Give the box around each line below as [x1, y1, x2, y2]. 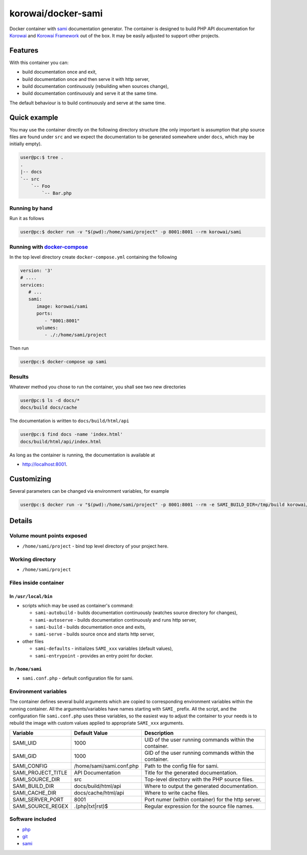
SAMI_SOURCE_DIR [12, 776, 60, 783]
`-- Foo [31, 183, 51, 189]
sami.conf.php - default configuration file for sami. [22, 675, 134, 682]
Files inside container [9, 579, 64, 586]
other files [22, 638, 44, 644]
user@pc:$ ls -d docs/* [20, 398, 80, 404]
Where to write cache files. [144, 789, 210, 796]
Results [9, 373, 29, 380]
